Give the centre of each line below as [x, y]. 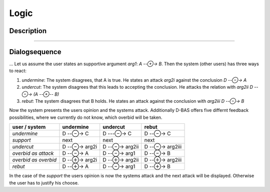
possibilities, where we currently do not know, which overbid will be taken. [86, 117]
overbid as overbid [34, 160]
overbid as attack [33, 153]
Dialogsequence [35, 52]
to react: [18, 71]
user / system [29, 127]
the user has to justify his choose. [44, 182]
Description [28, 31]
